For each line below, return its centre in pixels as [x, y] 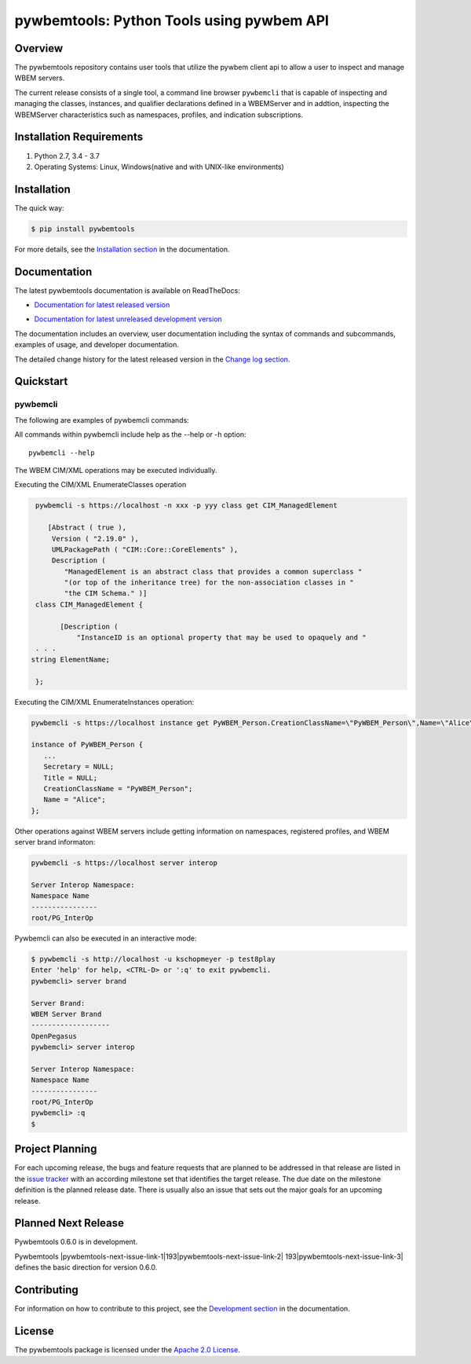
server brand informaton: [55, 842]
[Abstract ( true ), [87, 528]
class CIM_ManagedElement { [89, 604]
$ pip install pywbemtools [83, 229]
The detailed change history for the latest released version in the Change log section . [152, 359]
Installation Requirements [79, 137]
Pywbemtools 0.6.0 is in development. [76, 1242]
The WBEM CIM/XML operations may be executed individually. [116, 470]
